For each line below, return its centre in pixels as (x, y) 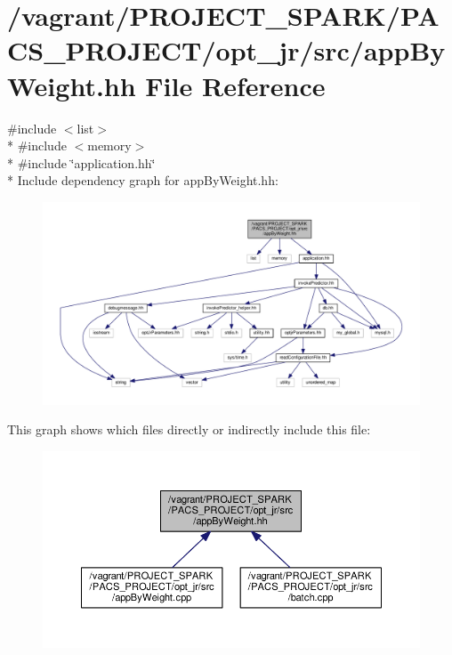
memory (109, 146)
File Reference (235, 85)
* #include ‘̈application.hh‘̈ (81, 162)
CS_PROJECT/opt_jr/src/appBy (226, 50)
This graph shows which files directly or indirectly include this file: (189, 429)
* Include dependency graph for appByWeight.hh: (143, 180)
